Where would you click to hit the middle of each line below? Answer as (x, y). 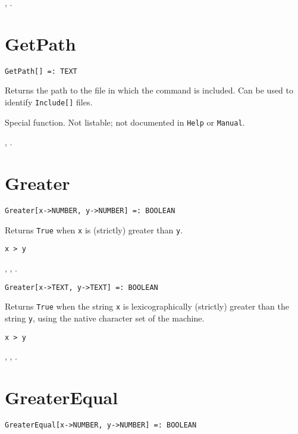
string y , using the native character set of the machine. (105, 318)
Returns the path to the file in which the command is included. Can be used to (149, 90)
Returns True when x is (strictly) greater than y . (94, 230)
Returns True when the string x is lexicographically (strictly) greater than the (147, 306)
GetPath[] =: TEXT (41, 71)
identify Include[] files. (49, 102)
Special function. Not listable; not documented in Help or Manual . (125, 122)
